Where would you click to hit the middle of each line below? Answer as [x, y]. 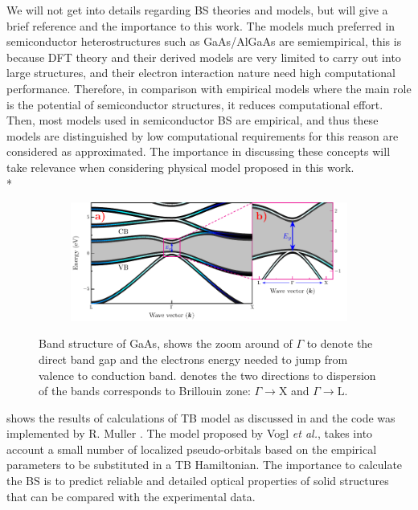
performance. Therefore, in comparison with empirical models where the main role [209, 88]
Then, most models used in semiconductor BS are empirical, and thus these [193, 120]
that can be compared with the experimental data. [131, 496]
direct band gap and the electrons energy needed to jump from [193, 359]
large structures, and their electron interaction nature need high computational [201, 73]
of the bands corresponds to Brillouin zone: [145, 391]
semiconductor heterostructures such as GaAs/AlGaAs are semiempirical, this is [204, 41]
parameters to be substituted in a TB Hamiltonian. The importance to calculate [205, 465]
